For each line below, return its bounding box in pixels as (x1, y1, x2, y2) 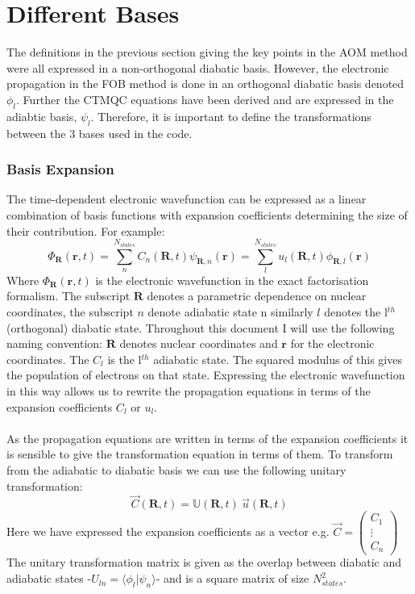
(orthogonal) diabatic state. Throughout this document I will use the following (6, 319, 395, 336)
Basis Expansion (6, 159, 114, 179)
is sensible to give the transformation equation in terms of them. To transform (6, 445, 393, 462)
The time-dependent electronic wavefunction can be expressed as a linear (6, 190, 367, 207)
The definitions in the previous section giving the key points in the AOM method (6, 44, 408, 61)
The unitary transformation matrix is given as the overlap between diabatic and (6, 554, 402, 571)
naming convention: (6, 335, 103, 352)
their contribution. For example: (6, 222, 165, 239)
